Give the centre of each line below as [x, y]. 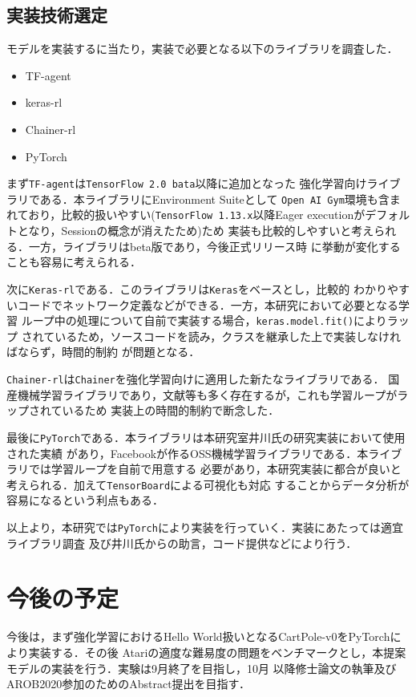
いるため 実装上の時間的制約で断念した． [171, 410]
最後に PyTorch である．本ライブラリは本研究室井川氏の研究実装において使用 [206, 437]
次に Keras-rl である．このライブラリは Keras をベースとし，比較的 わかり [197, 288]
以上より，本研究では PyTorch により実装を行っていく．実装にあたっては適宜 [205, 527]
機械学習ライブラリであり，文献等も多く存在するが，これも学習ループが [207, 394]
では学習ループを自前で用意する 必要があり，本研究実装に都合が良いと [215, 469]
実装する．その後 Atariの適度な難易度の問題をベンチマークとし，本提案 [217, 652]
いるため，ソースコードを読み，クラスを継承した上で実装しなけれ [228, 336]
